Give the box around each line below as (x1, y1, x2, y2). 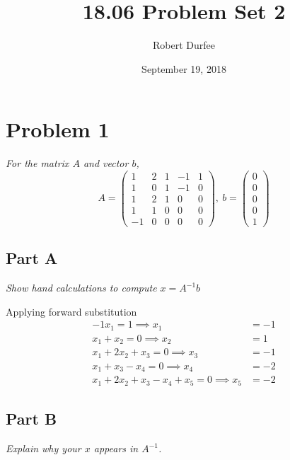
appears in (93, 441, 139, 456)
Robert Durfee (153, 38, 215, 52)
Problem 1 (6, 115, 110, 144)
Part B (6, 408, 57, 430)
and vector (83, 156, 129, 171)
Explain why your (6, 441, 81, 456)
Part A (6, 247, 58, 269)
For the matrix (6, 156, 69, 171)
